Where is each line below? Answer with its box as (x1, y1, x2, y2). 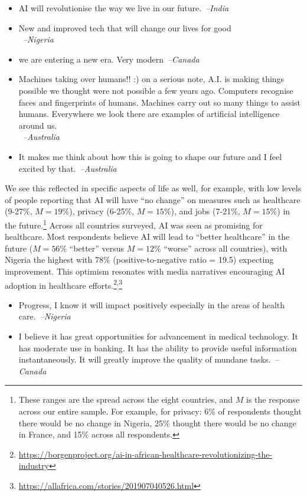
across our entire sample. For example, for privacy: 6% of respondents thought (18, 404, 302, 417)
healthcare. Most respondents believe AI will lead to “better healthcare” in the (5, 230, 290, 243)
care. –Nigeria (18, 310, 71, 322)
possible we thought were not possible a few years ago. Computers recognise (18, 84, 293, 96)
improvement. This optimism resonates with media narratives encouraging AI (5, 265, 285, 277)
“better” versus (69, 242, 125, 254)
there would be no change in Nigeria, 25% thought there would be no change (18, 416, 296, 429)
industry (18, 459, 49, 472)
